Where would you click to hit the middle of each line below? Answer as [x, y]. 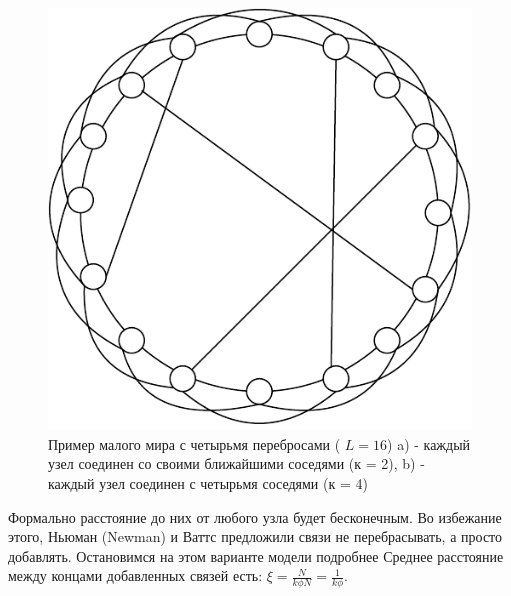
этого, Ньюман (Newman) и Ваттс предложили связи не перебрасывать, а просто [255, 536]
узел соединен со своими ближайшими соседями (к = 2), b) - [236, 463]
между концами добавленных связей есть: [135, 575]
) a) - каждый [429, 443]
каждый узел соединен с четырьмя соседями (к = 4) [208, 483]
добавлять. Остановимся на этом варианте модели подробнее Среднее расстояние [256, 555]
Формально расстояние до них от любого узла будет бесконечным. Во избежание [255, 516]
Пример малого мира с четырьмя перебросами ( [194, 443]
